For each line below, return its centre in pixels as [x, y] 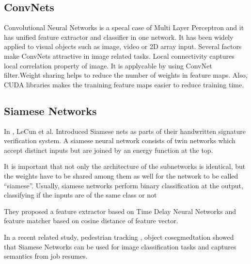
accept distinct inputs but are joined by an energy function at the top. [109, 150]
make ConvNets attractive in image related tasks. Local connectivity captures [119, 56]
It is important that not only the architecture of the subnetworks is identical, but [125, 166]
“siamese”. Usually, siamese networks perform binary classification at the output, [124, 185]
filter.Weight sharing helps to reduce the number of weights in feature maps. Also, [126, 75]
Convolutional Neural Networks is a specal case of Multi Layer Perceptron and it [124, 27]
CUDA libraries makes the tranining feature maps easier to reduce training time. [124, 84]
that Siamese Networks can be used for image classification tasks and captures [120, 246]
